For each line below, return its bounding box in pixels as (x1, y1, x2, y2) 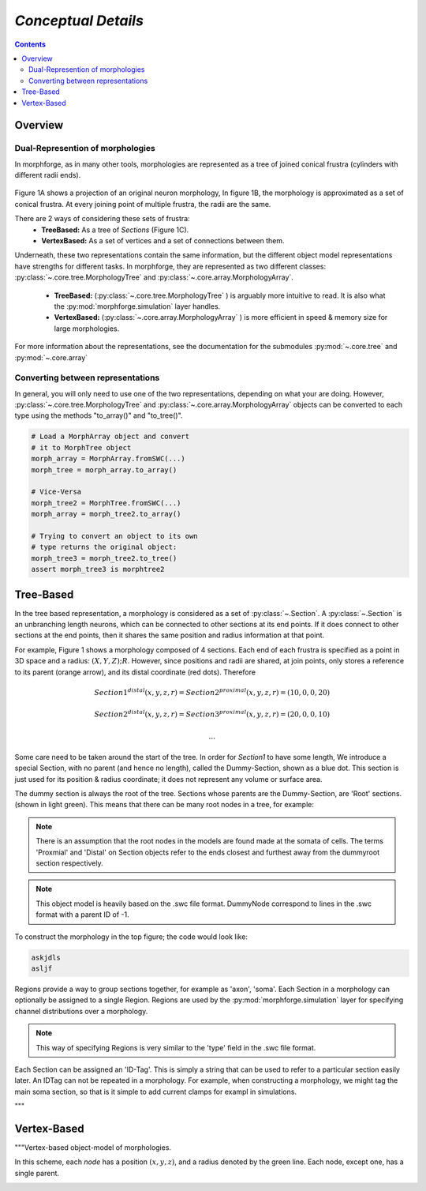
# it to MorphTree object (31, 443, 132, 452)
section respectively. (35, 858, 103, 868)
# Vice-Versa (31, 487, 82, 497)
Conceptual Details (14, 12, 144, 29)
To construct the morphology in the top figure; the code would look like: (14, 932, 248, 941)
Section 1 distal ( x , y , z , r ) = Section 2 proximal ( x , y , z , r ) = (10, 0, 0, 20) (94, 687, 331, 697)
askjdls (31, 952, 61, 962)
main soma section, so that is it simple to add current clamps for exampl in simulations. (14, 1087, 297, 1096)
